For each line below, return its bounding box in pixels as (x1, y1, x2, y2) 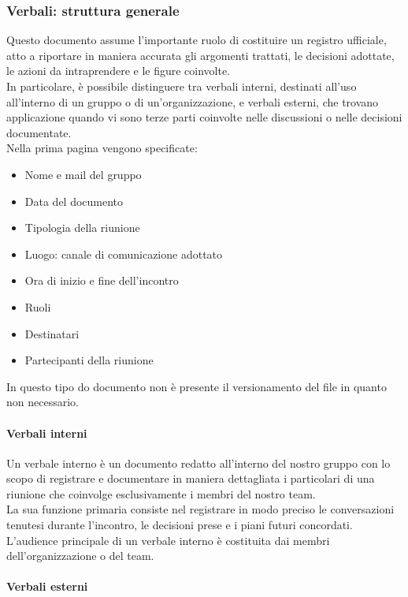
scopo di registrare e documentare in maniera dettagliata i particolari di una (6, 470, 375, 487)
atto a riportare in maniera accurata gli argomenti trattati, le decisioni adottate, (6, 47, 395, 63)
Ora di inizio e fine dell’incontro (24, 272, 179, 289)
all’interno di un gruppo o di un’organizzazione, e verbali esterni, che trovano (6, 93, 379, 110)
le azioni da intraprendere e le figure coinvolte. (6, 62, 231, 79)
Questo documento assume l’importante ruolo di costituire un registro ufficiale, (6, 32, 387, 48)
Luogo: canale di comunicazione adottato (24, 245, 223, 262)
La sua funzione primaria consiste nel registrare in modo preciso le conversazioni (6, 501, 395, 517)
